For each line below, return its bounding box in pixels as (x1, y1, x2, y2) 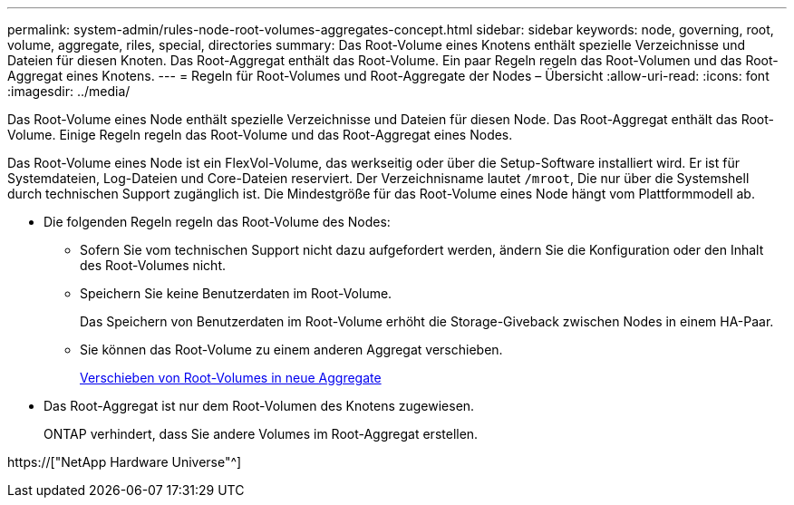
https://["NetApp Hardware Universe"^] (7, 454, 242, 470)
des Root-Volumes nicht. (80, 257, 227, 273)
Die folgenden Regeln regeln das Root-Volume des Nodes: (44, 214, 391, 229)
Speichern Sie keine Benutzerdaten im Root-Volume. (80, 286, 392, 301)
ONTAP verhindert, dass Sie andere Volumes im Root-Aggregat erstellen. (44, 426, 479, 442)
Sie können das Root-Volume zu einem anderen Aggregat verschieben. (80, 342, 503, 357)
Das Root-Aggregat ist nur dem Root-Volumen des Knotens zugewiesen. (44, 398, 475, 413)
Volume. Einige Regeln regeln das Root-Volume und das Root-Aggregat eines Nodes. (7, 127, 513, 142)
